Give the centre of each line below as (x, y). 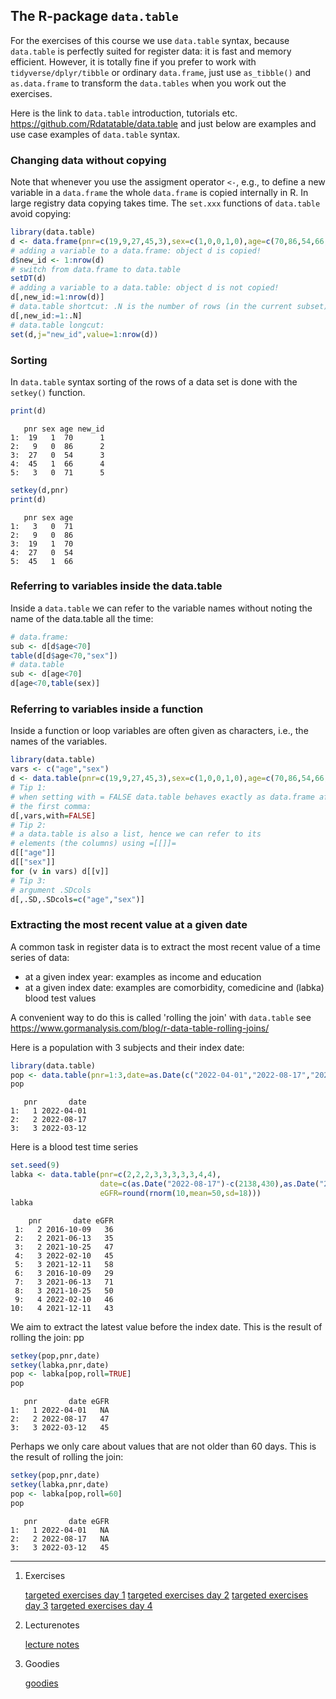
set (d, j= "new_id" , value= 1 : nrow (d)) (84, 334)
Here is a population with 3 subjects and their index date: (127, 1047)
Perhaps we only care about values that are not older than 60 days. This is (163, 1446)
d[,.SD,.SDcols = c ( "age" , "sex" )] (77, 899)
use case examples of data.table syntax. (95, 134)
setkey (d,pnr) (40, 490)
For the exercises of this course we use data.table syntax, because (150, 40)
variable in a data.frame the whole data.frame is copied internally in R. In (159, 193)
